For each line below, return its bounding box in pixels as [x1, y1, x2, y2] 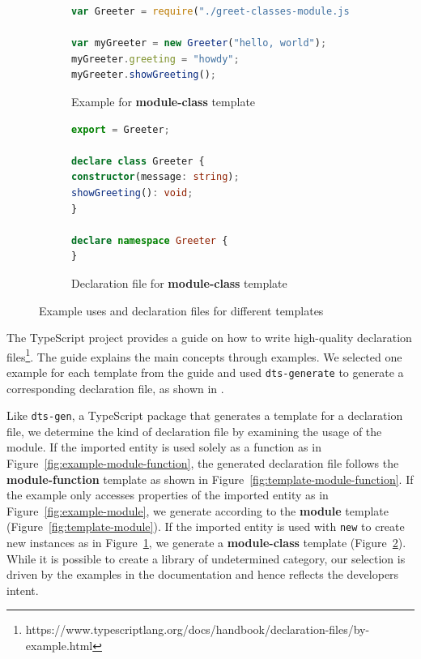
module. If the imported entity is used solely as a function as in [6, 439, 321, 456]
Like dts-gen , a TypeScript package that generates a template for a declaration [6, 407, 403, 424]
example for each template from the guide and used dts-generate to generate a [6, 363, 404, 380]
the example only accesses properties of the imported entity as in [6, 486, 329, 503]
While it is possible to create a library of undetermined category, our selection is [6, 550, 406, 567]
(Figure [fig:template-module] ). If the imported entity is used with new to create [6, 518, 405, 535]
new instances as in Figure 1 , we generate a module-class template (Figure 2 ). [6, 534, 406, 551]
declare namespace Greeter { [71, 234, 228, 246]
